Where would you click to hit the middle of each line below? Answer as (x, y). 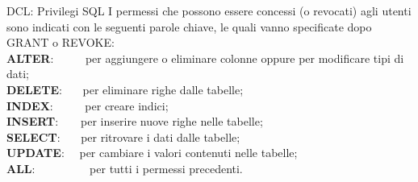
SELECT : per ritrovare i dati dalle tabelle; (123, 136)
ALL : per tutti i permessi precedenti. (125, 168)
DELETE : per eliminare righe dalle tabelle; (125, 89)
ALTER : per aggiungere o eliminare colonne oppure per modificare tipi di (205, 58)
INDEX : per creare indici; (88, 105)
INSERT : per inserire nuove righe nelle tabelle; (135, 121)
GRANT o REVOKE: (61, 42)
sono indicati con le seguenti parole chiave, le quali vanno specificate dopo (189, 26)
